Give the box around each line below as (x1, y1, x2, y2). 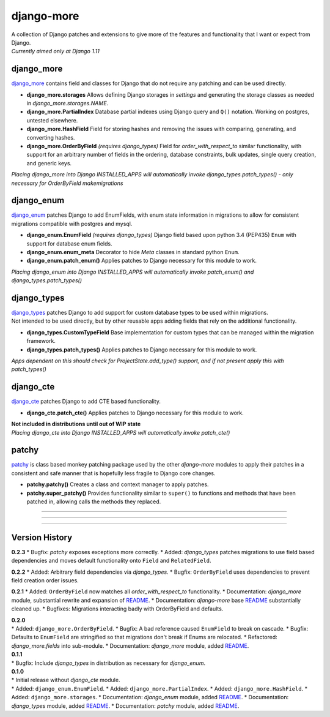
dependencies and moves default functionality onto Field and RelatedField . (11, 557, 211, 565)
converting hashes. (26, 133, 75, 141)
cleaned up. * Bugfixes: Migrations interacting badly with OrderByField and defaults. (11, 605, 224, 612)
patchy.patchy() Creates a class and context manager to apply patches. (26, 481, 209, 488)
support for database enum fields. (26, 239, 112, 247)
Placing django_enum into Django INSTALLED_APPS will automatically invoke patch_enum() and (11, 268, 254, 276)
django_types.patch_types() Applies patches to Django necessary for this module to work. (26, 346, 257, 353)
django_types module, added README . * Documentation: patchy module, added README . (11, 702, 240, 710)
